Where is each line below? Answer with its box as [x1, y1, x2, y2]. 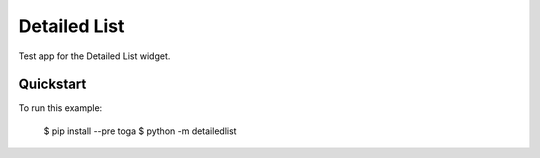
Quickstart [18, 76, 87, 93]
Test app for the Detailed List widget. [18, 50, 171, 62]
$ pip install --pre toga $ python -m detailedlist [43, 125, 237, 137]
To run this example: [18, 102, 103, 114]
